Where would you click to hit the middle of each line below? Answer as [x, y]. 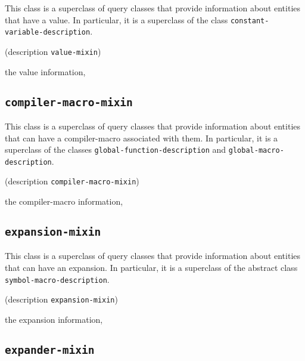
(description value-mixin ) [53, 51]
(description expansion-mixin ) [61, 299]
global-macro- [256, 151]
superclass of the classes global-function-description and [116, 149]
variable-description [48, 33]
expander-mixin [50, 350]
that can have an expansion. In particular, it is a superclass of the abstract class [151, 268]
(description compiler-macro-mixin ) [72, 181]
